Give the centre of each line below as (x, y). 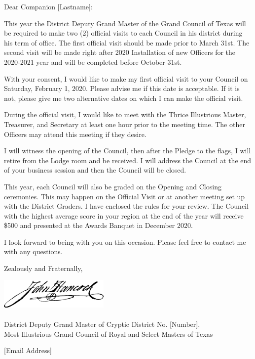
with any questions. (33, 251)
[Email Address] (28, 350)
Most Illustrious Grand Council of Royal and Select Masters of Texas (109, 334)
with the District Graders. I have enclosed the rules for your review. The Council (126, 206)
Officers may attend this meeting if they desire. (75, 134)
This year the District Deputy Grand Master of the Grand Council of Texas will (125, 23)
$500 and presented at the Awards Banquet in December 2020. (98, 225)
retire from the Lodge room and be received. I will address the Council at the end (128, 160)
